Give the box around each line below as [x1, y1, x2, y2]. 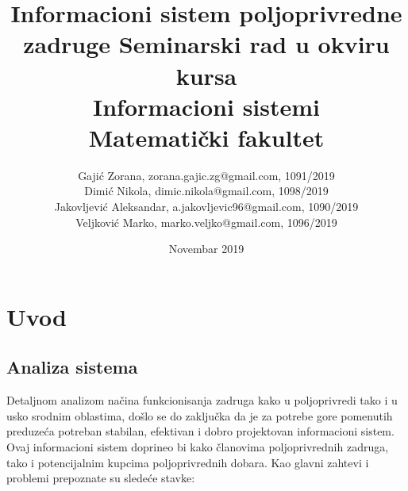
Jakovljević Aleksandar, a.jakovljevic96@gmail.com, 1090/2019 [54, 198, 359, 215]
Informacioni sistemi [92, 90, 321, 122]
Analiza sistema [6, 355, 138, 379]
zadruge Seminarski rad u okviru [23, 28, 390, 60]
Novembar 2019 [168, 240, 244, 257]
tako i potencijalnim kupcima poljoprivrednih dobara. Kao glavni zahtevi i [6, 454, 369, 470]
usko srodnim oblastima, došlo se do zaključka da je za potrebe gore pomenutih [6, 407, 393, 424]
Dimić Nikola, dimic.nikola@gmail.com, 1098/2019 [84, 182, 329, 199]
